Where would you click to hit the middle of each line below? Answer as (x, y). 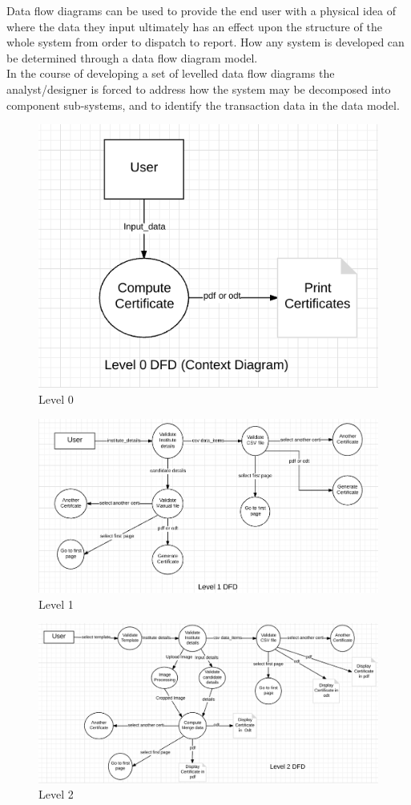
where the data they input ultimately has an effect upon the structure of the (194, 26)
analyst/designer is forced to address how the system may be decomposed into (199, 89)
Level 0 (56, 399)
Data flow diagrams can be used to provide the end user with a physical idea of (201, 10)
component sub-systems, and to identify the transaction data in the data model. (203, 105)
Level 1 (56, 604)
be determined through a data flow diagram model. (132, 57)
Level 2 (56, 794)
